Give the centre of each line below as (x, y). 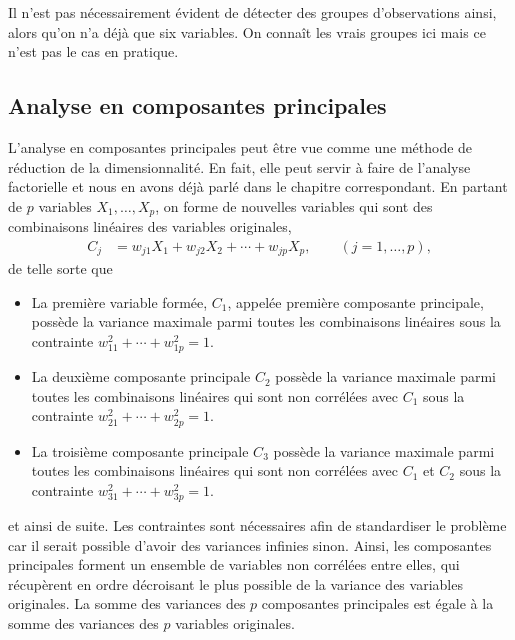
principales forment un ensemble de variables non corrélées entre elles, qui (234, 564)
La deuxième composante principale (141, 376)
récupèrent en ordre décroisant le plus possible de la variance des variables (235, 583)
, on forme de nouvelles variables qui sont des (294, 205)
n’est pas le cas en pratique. (93, 51)
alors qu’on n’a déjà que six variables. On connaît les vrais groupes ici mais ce (247, 31)
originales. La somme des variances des (127, 603)
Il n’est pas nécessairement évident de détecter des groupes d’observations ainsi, (252, 12)
